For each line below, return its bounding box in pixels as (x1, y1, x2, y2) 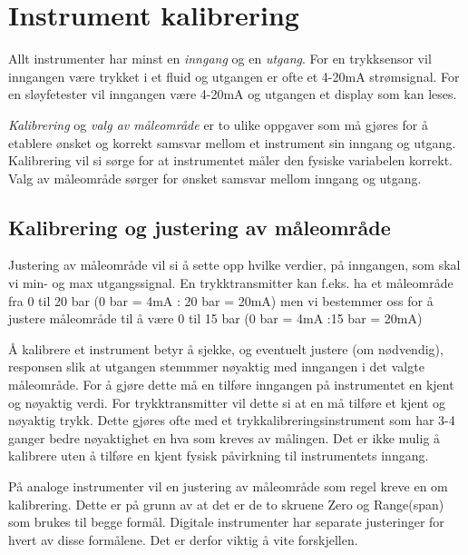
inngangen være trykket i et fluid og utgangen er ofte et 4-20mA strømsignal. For (8, 66, 460, 85)
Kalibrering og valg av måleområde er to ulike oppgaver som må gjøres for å (8, 114, 428, 134)
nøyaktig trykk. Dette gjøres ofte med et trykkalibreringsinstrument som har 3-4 (8, 411, 455, 430)
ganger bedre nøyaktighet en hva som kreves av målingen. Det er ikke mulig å (8, 428, 441, 447)
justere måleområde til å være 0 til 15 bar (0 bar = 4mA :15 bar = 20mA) (8, 309, 423, 328)
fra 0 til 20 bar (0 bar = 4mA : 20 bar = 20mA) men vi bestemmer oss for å (8, 291, 434, 310)
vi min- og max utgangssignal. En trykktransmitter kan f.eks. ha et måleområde (8, 273, 453, 292)
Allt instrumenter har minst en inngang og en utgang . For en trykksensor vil (8, 49, 432, 68)
